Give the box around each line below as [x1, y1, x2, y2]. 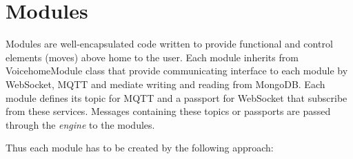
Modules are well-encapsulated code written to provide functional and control [6, 36, 333, 51]
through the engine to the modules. [6, 117, 155, 131]
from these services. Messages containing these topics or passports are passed [6, 104, 331, 118]
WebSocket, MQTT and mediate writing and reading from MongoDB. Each [6, 76, 325, 91]
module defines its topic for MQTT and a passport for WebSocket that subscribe [6, 90, 347, 105]
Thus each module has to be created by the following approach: [6, 140, 274, 155]
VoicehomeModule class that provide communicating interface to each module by [6, 63, 348, 78]
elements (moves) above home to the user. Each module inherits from [6, 50, 299, 64]
